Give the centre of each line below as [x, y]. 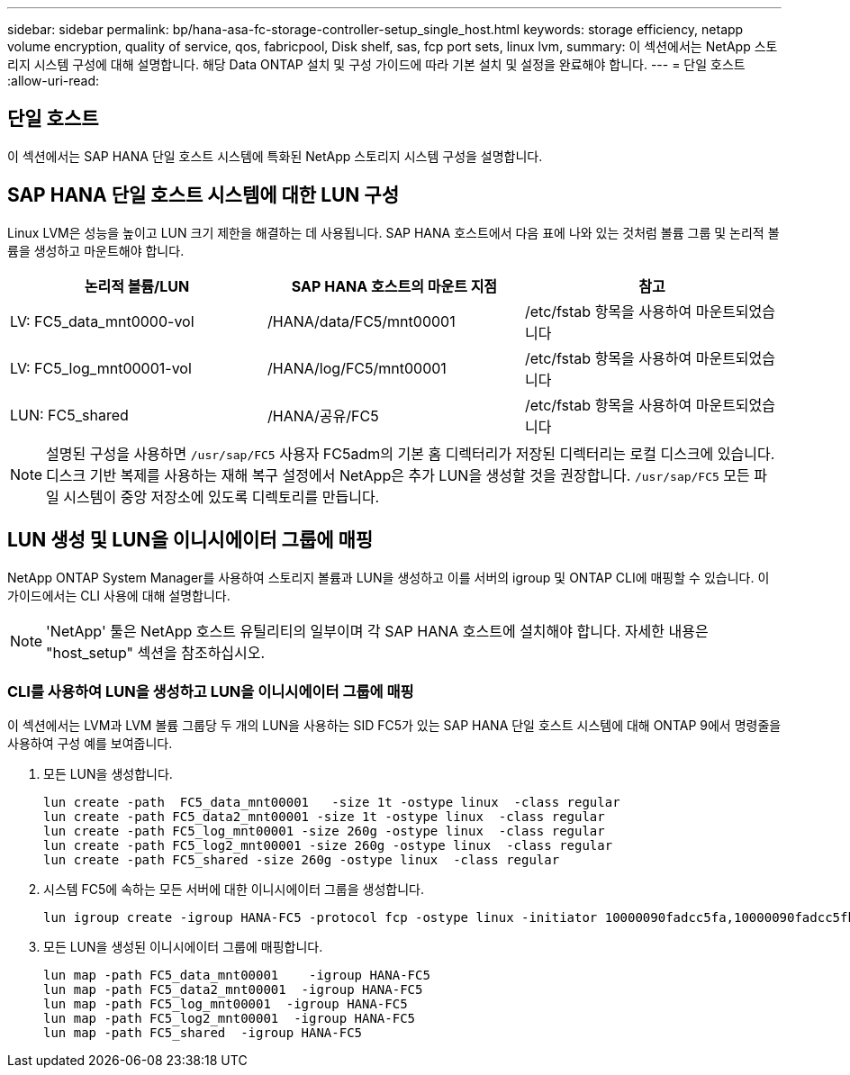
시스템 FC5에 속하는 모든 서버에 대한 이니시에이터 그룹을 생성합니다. [234, 890]
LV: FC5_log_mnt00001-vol [101, 368]
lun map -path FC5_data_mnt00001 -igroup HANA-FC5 [237, 976]
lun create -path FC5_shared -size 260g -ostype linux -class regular [302, 860]
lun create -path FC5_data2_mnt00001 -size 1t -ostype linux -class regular [324, 817]
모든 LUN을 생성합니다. [108, 774]
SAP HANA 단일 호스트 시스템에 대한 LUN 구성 [203, 195]
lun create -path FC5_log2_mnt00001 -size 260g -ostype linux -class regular [328, 846]
